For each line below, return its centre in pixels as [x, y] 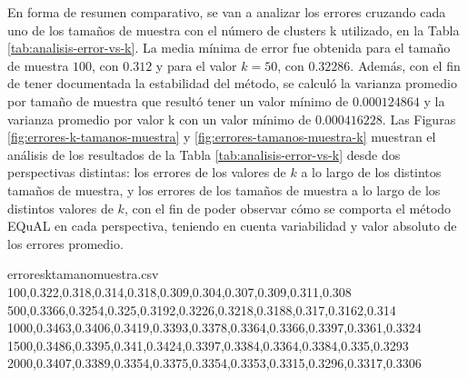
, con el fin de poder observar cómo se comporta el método [288, 208]
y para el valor [196, 65]
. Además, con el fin [405, 65]
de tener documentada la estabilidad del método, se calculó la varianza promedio [232, 83]
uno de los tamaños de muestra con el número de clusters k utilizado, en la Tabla [234, 30]
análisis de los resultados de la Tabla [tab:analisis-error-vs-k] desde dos [204, 154]
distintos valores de [60, 208]
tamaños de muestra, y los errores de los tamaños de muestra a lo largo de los [224, 189]
